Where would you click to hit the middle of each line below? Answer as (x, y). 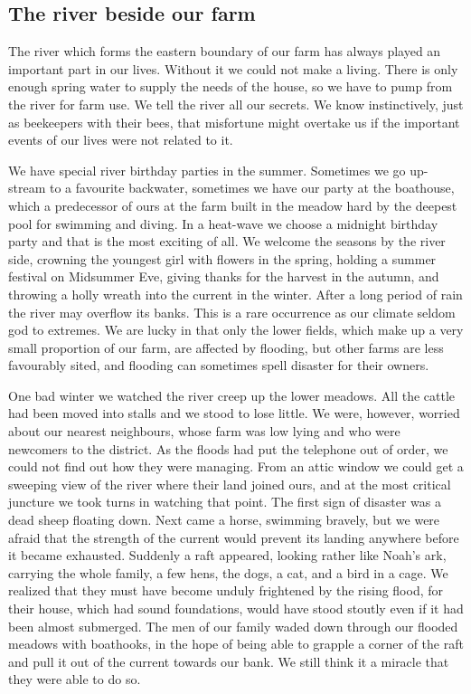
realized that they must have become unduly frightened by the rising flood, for (226, 590)
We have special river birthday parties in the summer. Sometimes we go (207, 170)
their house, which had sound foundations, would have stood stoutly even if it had (236, 608)
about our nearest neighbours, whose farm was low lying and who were (204, 431)
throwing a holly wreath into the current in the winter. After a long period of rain (235, 294)
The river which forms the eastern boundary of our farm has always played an (225, 51)
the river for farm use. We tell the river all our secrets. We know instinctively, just (236, 104)
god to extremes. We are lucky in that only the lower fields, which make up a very (236, 330)
